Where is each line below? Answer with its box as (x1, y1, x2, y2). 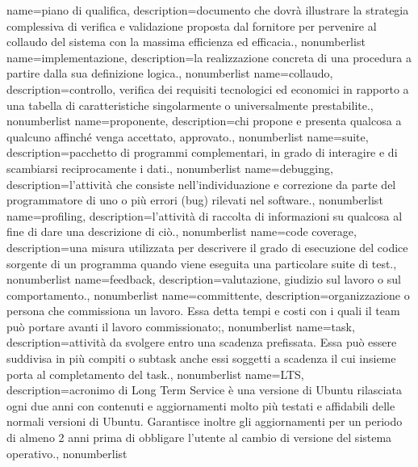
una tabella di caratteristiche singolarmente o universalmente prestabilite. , (6, 96, 374, 113)
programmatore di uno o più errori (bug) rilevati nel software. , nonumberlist (6, 191, 383, 208)
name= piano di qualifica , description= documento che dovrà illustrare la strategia (6, 2, 409, 18)
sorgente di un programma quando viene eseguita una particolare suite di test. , (6, 255, 397, 271)
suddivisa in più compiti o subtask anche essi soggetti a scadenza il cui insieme (6, 350, 396, 367)
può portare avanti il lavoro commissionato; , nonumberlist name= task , (6, 318, 355, 334)
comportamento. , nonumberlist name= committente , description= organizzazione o (6, 286, 410, 303)
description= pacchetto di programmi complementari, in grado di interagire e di (6, 144, 398, 161)
